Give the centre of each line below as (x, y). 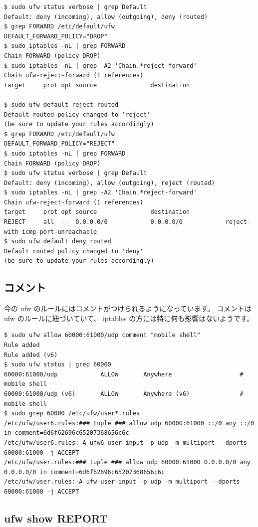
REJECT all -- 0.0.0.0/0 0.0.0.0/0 (93, 222)
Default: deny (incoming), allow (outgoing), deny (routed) (106, 17)
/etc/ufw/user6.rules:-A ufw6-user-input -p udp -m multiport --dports (126, 442)
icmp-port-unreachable (59, 232)
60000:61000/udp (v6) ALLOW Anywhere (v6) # (124, 394)
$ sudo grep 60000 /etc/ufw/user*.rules (72, 414)
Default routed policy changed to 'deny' (74, 251)
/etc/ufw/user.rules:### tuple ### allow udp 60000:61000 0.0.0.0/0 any (127, 462)
